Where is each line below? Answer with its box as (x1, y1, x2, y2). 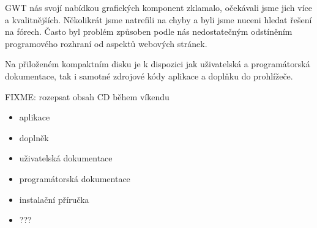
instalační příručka (19, 193, 89, 205)
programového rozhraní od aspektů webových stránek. (5, 37, 207, 50)
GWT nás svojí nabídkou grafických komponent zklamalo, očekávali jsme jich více (5, 1, 313, 13)
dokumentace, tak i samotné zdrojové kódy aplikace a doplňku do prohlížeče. (5, 69, 293, 82)
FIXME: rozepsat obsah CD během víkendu (5, 90, 170, 103)
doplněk (19, 131, 49, 144)
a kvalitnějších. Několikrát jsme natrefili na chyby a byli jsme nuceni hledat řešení (5, 13, 312, 26)
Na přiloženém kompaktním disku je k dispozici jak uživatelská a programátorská (5, 57, 310, 70)
